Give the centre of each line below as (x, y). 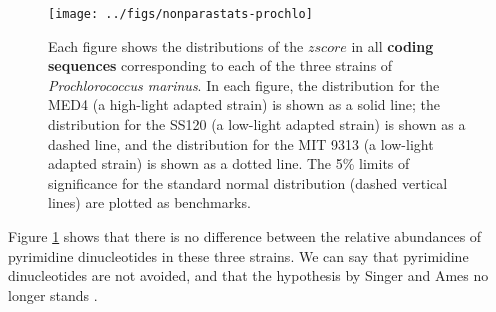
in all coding (392, 45)
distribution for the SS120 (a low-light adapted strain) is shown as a (257, 124)
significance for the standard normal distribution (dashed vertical (248, 182)
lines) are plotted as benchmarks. (149, 202)
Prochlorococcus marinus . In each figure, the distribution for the (244, 84)
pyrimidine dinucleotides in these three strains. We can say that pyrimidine (238, 255)
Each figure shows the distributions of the (176, 45)
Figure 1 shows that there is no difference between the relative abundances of (245, 236)
